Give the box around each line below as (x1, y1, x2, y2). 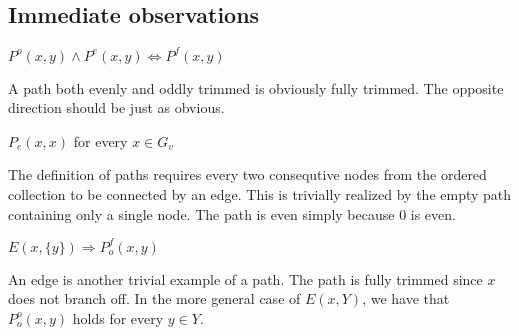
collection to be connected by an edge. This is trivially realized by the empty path (8, 184, 512, 205)
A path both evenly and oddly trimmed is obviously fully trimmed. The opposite (8, 77, 504, 98)
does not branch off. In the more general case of (8, 288, 301, 309)
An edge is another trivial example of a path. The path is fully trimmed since (8, 268, 483, 289)
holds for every (72, 307, 164, 328)
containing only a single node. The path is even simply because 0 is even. (8, 203, 456, 224)
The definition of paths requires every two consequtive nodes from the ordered (8, 164, 487, 185)
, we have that (362, 288, 450, 309)
